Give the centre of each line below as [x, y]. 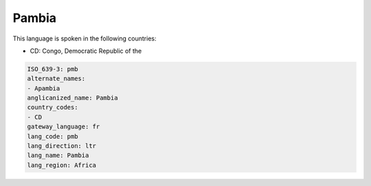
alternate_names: [56, 79]
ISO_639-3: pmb [53, 69]
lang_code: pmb [53, 136]
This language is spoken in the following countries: [85, 38]
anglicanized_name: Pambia [72, 98]
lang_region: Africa [61, 165]
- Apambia [44, 88]
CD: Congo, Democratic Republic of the [86, 51]
